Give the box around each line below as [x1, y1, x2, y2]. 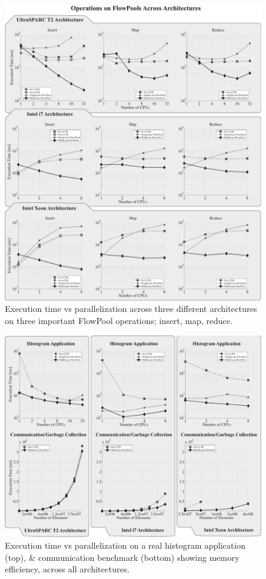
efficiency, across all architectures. [5, 563, 130, 575]
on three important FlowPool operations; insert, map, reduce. [5, 314, 233, 327]
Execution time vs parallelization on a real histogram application [5, 539, 245, 552]
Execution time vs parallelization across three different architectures [5, 302, 258, 315]
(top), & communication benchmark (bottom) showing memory [5, 551, 239, 563]
